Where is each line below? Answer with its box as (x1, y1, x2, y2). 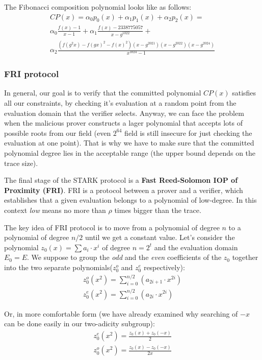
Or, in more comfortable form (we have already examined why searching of (4, 308, 238, 319)
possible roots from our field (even (4, 127, 111, 138)
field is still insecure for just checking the (124, 127, 252, 138)
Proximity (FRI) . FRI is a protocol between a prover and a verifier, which (4, 184, 243, 195)
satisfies (232, 87, 256, 98)
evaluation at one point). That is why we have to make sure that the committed (4, 137, 254, 148)
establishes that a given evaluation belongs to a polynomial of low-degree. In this (4, 195, 257, 205)
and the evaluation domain (154, 242, 238, 252)
